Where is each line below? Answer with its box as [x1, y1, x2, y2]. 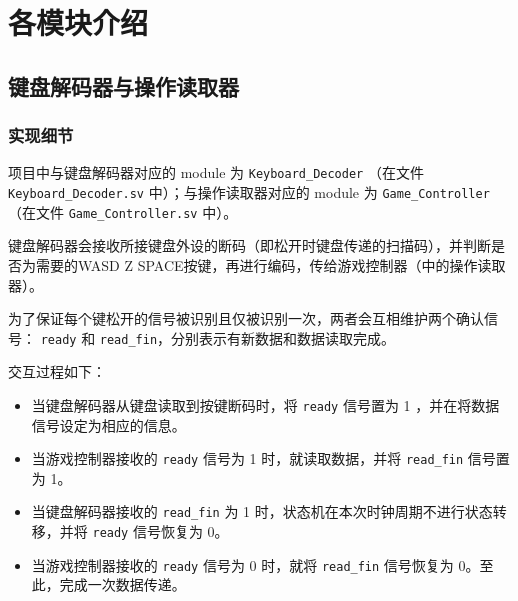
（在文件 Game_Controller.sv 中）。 [8, 201, 238, 222]
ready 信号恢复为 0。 [92, 521, 229, 542]
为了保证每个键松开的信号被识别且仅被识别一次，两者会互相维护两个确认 [8, 308, 484, 329]
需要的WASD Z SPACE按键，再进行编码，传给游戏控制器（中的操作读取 [35, 254, 506, 275]
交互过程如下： [8, 361, 106, 382]
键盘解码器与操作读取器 [8, 70, 239, 101]
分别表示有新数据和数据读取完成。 [171, 327, 396, 348]
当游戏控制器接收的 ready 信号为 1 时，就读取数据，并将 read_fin [31, 448, 464, 469]
